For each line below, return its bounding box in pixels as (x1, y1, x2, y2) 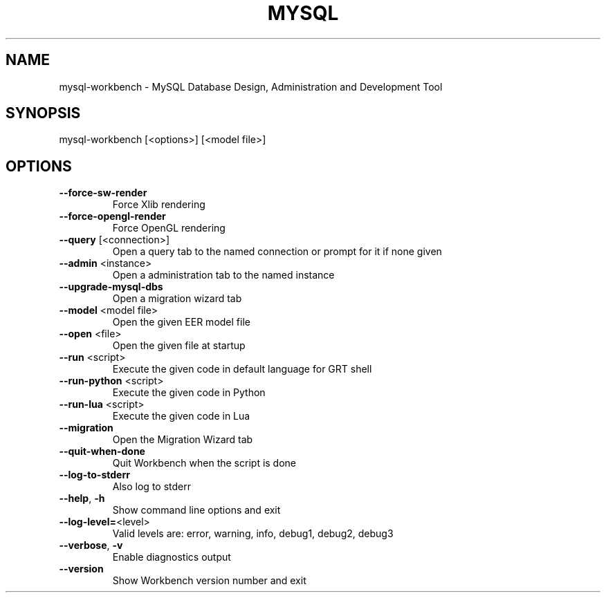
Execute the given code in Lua (112, 410, 250, 422)
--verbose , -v (59, 539, 123, 552)
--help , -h (59, 492, 105, 505)
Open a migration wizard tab (112, 292, 242, 305)
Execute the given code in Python (112, 386, 266, 399)
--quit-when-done (59, 445, 145, 458)
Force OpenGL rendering (112, 222, 226, 234)
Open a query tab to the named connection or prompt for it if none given (112, 245, 442, 258)
